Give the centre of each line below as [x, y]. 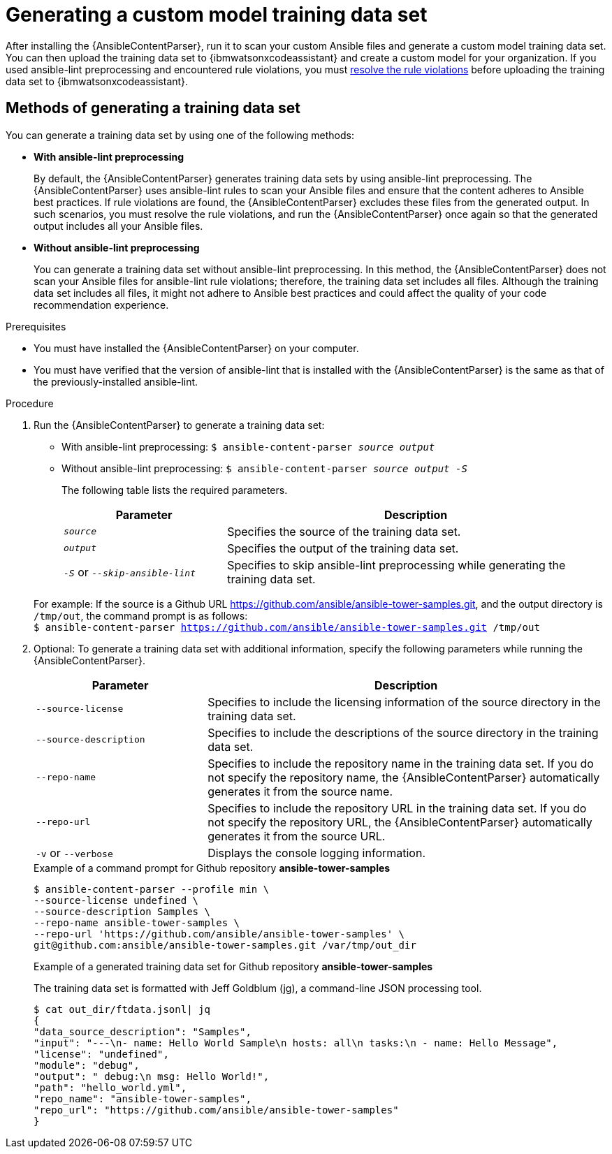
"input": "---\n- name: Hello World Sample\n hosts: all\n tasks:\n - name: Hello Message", [296, 1043]
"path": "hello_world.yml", [110, 1087]
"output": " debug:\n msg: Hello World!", [152, 1076]
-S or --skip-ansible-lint [130, 572]
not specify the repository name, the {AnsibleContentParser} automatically [404, 777]
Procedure [30, 403]
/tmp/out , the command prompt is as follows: [141, 615]
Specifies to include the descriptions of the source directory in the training [403, 732]
